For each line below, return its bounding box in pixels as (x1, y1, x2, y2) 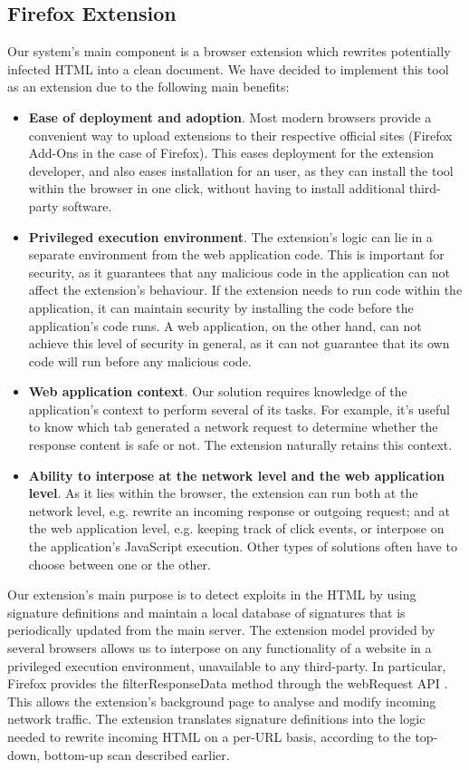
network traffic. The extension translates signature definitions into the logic (7, 709, 426, 728)
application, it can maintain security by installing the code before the (28, 297, 414, 317)
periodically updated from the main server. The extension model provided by (7, 620, 435, 639)
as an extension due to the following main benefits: (7, 77, 290, 96)
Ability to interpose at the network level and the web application (28, 465, 445, 484)
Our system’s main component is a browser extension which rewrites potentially (7, 42, 451, 61)
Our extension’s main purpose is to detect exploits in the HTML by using (7, 585, 416, 604)
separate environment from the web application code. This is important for (28, 245, 445, 264)
